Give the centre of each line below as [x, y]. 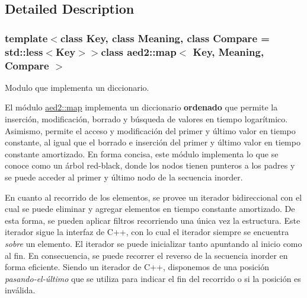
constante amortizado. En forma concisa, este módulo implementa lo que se [142, 153]
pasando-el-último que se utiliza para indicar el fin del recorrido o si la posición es [153, 278]
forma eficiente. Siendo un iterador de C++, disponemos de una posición [137, 267]
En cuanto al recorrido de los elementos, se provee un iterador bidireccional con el [153, 197]
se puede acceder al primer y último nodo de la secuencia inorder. [124, 177]
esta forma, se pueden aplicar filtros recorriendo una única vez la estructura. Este [153, 220]
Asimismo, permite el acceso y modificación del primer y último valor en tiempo [150, 130]
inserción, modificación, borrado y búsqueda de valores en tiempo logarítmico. [146, 119]
